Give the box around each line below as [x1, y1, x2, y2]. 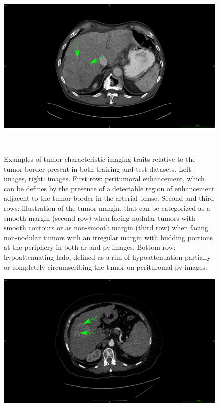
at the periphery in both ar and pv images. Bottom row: [4, 242, 176, 252]
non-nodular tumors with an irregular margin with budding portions [4, 232, 213, 242]
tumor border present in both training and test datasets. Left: [4, 163, 193, 174]
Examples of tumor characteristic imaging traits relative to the [4, 154, 196, 164]
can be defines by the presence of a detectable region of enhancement [4, 183, 215, 193]
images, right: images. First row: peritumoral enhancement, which [4, 173, 205, 184]
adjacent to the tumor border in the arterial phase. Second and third [4, 193, 214, 203]
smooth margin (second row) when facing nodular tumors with [4, 212, 195, 223]
